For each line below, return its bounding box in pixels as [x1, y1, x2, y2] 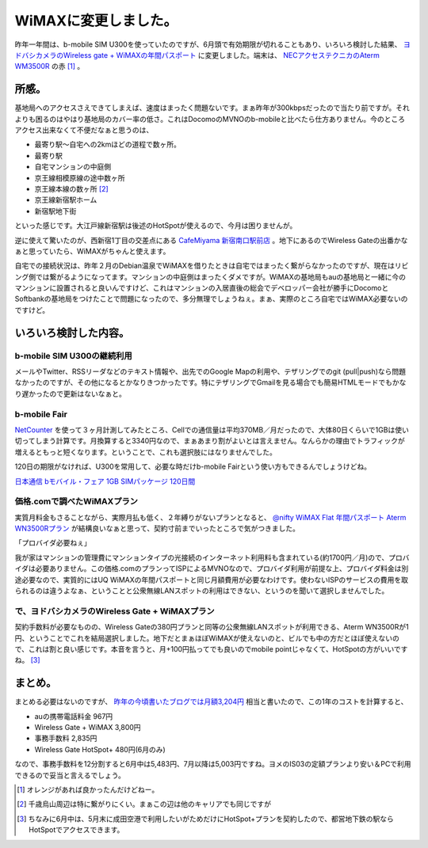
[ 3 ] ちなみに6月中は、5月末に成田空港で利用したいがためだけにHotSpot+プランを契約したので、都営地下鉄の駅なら [17, 814, 394, 823]
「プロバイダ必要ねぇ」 [14, 538, 91, 548]
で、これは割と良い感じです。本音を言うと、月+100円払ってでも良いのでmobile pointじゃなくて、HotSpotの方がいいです [14, 644, 408, 653]
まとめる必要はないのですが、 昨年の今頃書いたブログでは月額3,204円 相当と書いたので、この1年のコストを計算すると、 [14, 697, 408, 706]
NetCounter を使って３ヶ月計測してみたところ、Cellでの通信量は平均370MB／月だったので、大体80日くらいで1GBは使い [14, 424, 410, 435]
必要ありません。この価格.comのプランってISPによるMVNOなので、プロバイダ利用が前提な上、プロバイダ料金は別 [35, 564, 409, 573]
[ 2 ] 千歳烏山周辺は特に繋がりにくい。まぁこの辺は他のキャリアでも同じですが [17, 800, 271, 809]
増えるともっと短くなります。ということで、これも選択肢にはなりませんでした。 [14, 447, 277, 457]
